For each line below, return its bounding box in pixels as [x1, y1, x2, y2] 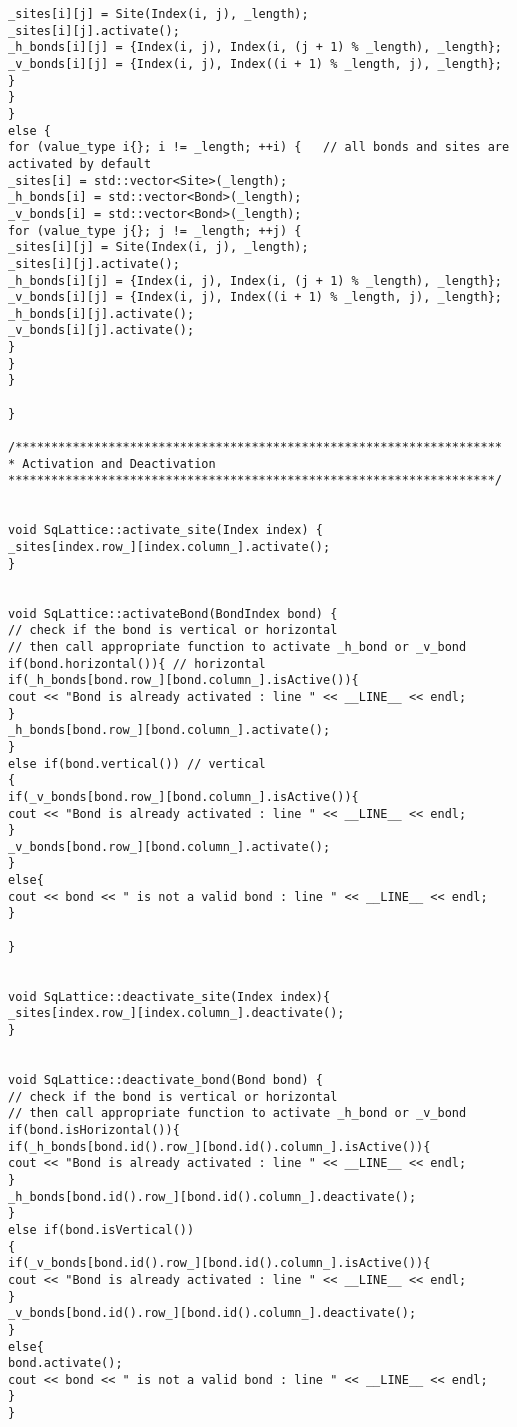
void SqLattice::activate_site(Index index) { [8, 523, 323, 538]
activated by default [8, 156, 152, 171]
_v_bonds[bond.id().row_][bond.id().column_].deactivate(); [8, 1306, 417, 1321]
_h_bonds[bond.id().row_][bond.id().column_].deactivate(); [8, 1189, 417, 1204]
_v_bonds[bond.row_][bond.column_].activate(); [8, 839, 331, 854]
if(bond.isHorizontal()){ [8, 1122, 180, 1137]
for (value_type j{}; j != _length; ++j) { [8, 223, 302, 238]
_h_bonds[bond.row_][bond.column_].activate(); [8, 723, 331, 738]
